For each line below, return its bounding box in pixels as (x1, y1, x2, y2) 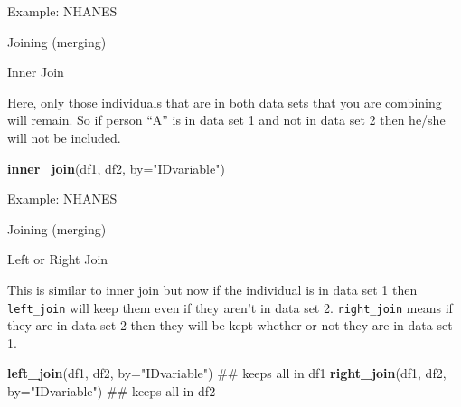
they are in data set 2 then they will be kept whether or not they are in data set (7, 316, 453, 335)
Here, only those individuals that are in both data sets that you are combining (7, 92, 442, 111)
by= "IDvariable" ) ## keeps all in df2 (7, 381, 216, 400)
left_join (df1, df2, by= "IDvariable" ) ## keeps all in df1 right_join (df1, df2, (7, 364, 447, 383)
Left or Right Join (7, 250, 108, 269)
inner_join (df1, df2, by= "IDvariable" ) (7, 158, 225, 177)
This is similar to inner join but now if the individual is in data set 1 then (7, 279, 418, 298)
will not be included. (7, 128, 121, 147)
